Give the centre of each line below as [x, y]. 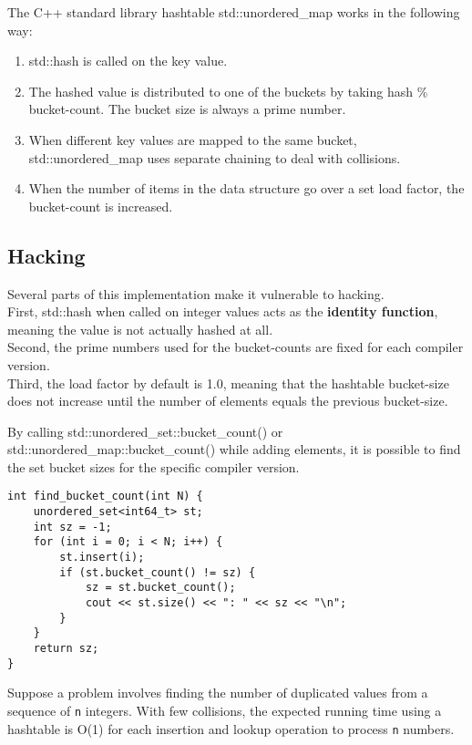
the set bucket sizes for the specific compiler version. [154, 466]
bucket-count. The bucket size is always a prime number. [187, 109]
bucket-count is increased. [101, 206]
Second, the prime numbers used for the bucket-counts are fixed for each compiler [236, 347]
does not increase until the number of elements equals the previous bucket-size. [228, 401]
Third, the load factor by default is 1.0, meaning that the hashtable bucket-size [228, 383]
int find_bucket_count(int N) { [105, 497]
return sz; [66, 649]
